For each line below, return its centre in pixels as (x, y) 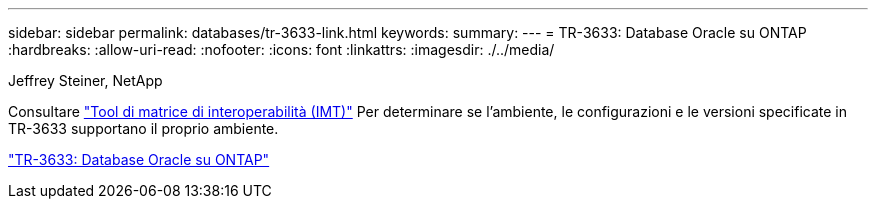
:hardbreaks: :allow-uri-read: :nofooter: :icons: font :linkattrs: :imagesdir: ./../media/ (281, 49)
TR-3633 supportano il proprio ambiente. (143, 128)
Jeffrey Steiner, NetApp (85, 80)
